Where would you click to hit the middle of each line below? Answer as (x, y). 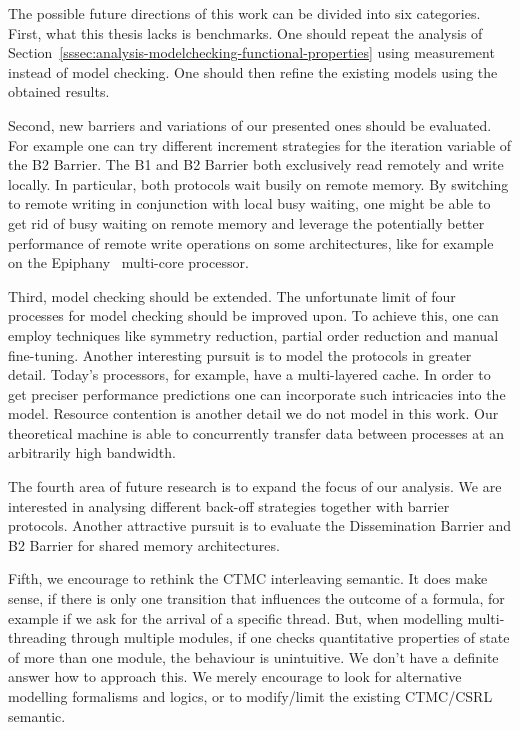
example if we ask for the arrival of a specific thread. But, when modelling (235, 617)
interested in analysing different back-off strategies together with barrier (229, 505)
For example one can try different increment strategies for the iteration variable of (260, 144)
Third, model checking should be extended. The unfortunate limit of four (232, 295)
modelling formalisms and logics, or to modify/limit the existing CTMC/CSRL (250, 696)
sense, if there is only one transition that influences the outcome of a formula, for (256, 598)
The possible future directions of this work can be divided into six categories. (244, 13)
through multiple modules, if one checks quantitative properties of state (290, 637)
